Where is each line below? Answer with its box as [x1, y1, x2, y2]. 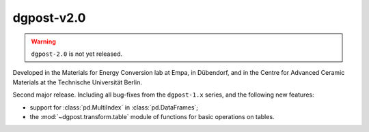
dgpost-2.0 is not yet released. [31, 50, 123, 58]
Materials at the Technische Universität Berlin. [12, 78, 143, 86]
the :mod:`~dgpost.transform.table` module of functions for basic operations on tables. [29, 112, 275, 120]
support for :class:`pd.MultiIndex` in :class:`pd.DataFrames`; [29, 103, 198, 112]
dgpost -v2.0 [12, 10, 86, 25]
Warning [31, 37, 56, 46]
